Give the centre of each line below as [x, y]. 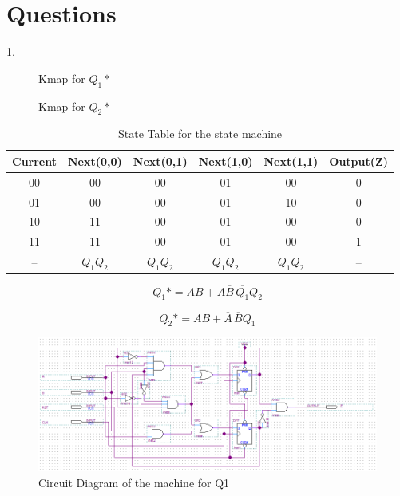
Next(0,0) [95, 161]
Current [34, 161]
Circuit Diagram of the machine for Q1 [134, 482]
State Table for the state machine [200, 134]
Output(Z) [359, 161]
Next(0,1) [160, 161]
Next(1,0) [226, 161]
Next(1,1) [291, 161]
